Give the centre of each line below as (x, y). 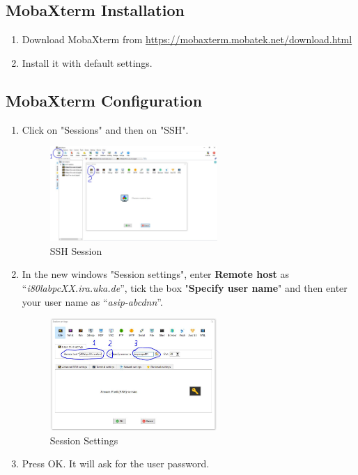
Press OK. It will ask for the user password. (116, 464)
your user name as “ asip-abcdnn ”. (92, 301)
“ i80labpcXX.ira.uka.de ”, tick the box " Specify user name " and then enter (185, 287)
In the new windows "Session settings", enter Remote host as (155, 274)
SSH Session (76, 250)
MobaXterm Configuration (104, 100)
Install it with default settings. (87, 62)
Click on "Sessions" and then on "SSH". (105, 129)
